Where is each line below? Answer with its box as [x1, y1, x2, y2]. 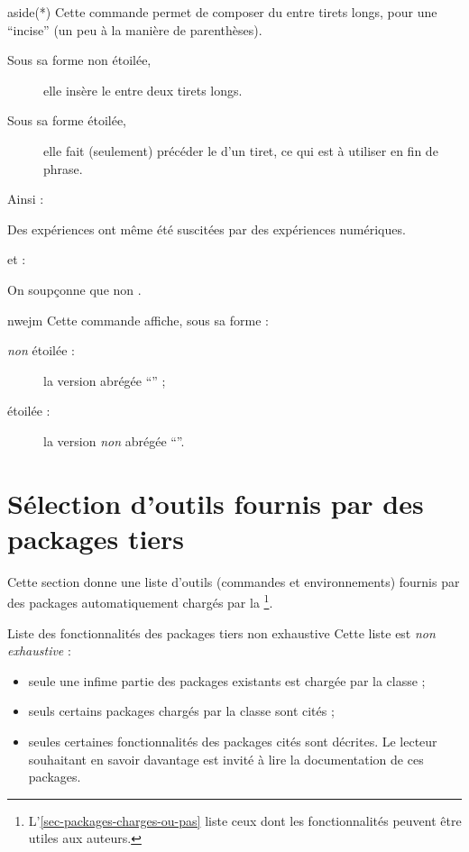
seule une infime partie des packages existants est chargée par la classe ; [28, 671, 426, 690]
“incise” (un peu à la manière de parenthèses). [7, 20, 262, 39]
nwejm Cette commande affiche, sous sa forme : [7, 310, 269, 329]
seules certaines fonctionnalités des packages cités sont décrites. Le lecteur [28, 732, 437, 751]
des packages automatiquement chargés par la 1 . [7, 591, 273, 612]
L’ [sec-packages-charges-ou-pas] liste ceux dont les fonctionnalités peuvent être [28, 811, 462, 829]
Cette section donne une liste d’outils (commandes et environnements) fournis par [7, 572, 460, 591]
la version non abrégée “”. [43, 431, 185, 450]
